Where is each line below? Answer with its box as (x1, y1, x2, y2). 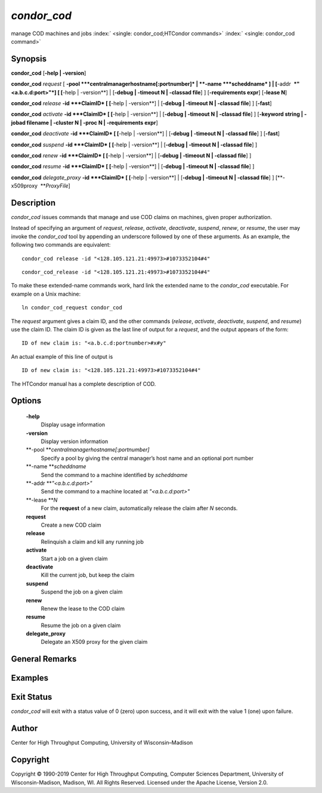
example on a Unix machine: (11, 290, 80, 297)
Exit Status (11, 692, 52, 702)
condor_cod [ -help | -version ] (11, 69, 86, 76)
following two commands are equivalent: (11, 241, 111, 248)
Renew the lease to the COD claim (41, 605, 125, 612)
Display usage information (41, 421, 106, 428)
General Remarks (11, 654, 77, 664)
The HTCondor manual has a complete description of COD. (11, 380, 156, 388)
